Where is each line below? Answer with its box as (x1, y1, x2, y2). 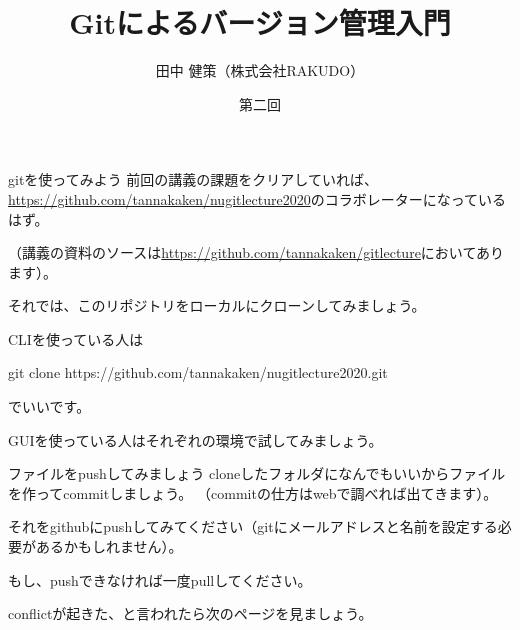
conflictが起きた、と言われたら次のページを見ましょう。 (8, 603, 373, 624)
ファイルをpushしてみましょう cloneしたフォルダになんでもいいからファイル (8, 463, 506, 484)
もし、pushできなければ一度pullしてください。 (8, 569, 312, 590)
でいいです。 (8, 396, 91, 417)
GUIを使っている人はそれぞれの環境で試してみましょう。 (8, 429, 383, 450)
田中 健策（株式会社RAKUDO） (155, 60, 365, 81)
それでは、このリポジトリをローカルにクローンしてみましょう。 (8, 295, 426, 316)
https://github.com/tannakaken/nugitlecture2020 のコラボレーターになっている (8, 188, 507, 209)
